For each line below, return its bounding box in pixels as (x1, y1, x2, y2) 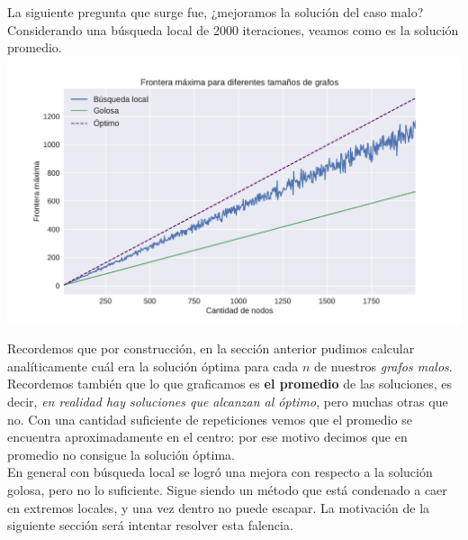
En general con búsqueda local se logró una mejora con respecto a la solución (7, 462, 433, 481)
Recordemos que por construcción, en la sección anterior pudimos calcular (7, 339, 415, 358)
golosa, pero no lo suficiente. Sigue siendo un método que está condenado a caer (7, 480, 447, 499)
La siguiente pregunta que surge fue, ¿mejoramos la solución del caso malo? (7, 3, 424, 21)
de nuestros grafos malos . (314, 356, 453, 375)
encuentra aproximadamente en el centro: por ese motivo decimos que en (7, 427, 408, 446)
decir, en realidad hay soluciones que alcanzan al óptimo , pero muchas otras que (7, 391, 448, 410)
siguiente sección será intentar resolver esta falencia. (7, 516, 293, 535)
